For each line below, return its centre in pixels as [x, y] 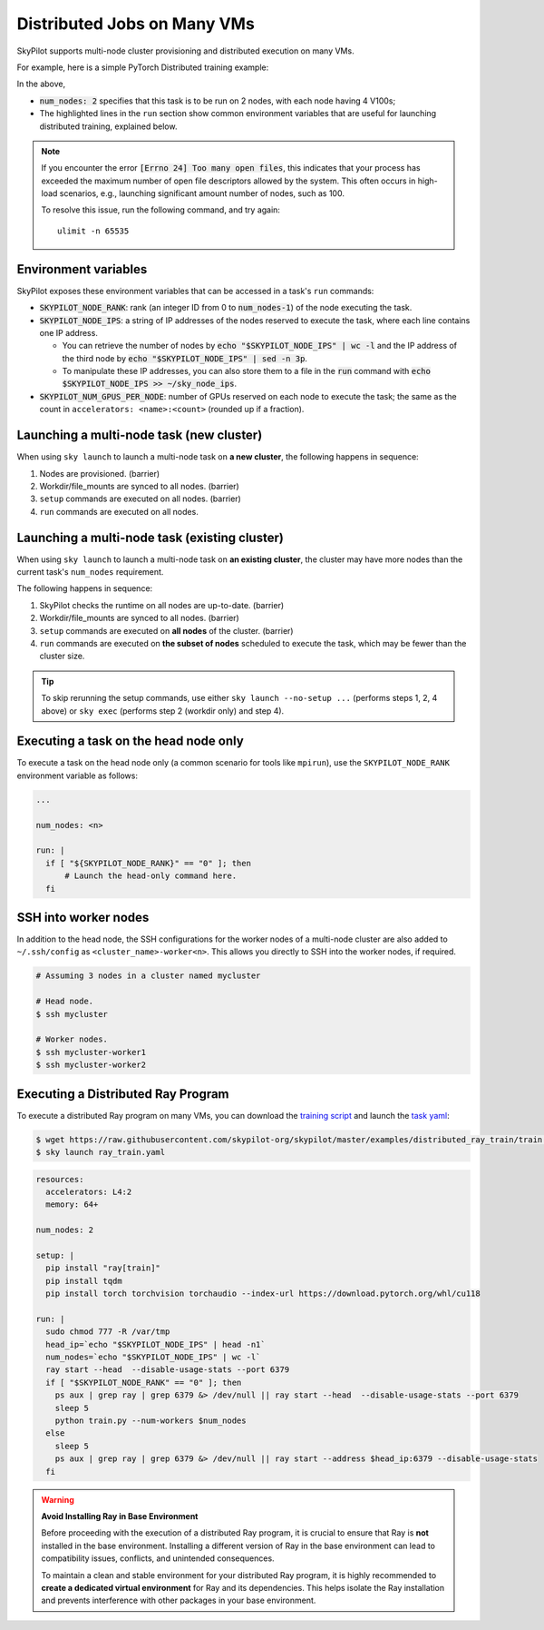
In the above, [41, 84]
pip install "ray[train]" [103, 1268]
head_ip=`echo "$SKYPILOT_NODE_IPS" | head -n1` [156, 1344]
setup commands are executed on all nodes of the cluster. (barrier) [166, 630]
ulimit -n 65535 [93, 231]
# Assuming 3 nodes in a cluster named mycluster [148, 976]
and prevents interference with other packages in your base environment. [179, 1600]
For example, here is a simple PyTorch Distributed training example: [143, 67]
